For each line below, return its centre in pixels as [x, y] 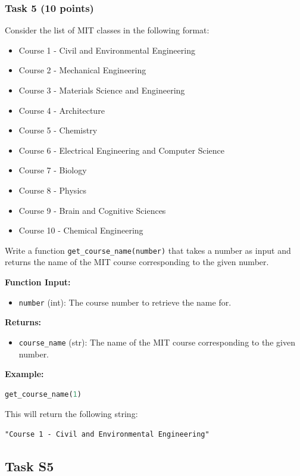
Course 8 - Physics [53, 190]
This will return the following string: [71, 414]
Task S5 [29, 466]
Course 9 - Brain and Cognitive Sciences [92, 210]
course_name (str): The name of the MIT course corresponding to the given [157, 342]
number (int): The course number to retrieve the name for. [125, 302]
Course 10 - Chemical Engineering [81, 230]
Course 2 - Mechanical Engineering [82, 70]
